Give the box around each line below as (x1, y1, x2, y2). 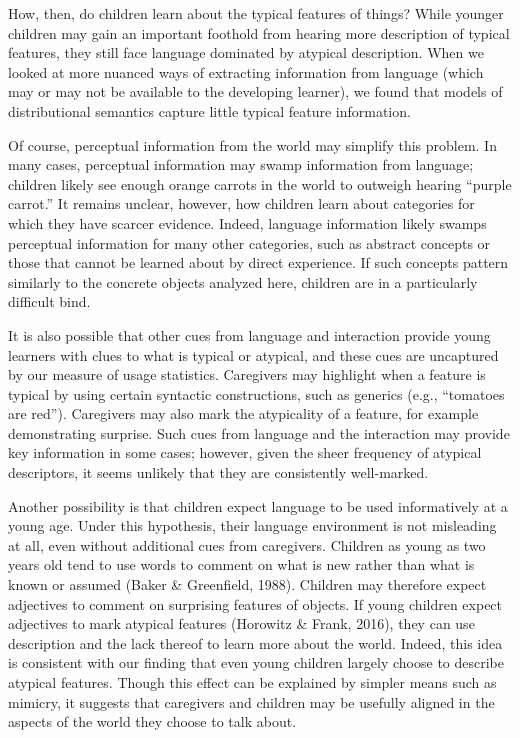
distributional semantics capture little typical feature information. (8, 100, 411, 121)
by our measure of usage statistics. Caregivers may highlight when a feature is (8, 364, 486, 385)
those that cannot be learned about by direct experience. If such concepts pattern (8, 252, 509, 273)
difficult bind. (8, 291, 91, 312)
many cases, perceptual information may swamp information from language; (8, 154, 474, 175)
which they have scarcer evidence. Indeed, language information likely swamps (8, 212, 487, 233)
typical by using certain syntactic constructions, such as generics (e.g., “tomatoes (8, 383, 505, 404)
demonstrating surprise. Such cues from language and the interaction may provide (8, 422, 510, 443)
